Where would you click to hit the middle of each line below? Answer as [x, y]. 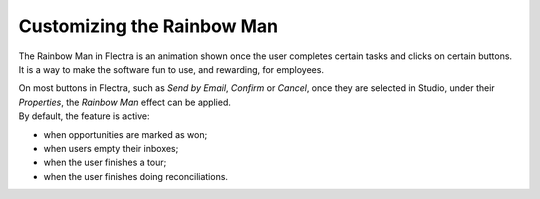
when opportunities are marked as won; [125, 134]
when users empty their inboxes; [111, 148]
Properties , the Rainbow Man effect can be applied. [125, 102]
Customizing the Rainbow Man [148, 26]
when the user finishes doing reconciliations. [136, 176]
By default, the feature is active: [84, 116]
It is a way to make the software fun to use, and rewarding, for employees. [171, 69]
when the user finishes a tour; [105, 162]
